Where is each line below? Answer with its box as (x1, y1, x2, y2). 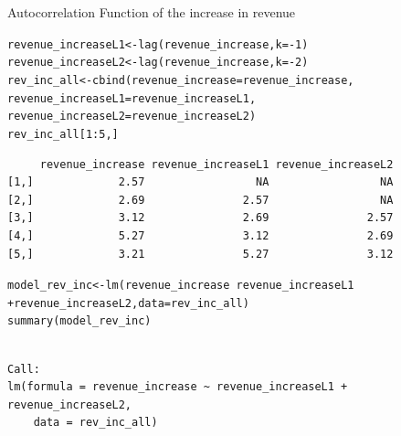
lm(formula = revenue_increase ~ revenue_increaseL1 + (7, 380, 348, 394)
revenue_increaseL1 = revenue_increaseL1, (7, 91, 257, 105)
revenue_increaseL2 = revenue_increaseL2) (7, 110, 257, 123)
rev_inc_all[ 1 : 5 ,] (7, 127, 119, 141)
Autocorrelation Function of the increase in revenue (7, 3, 296, 21)
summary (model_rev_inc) (7, 314, 152, 328)
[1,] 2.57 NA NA (7, 175, 394, 189)
